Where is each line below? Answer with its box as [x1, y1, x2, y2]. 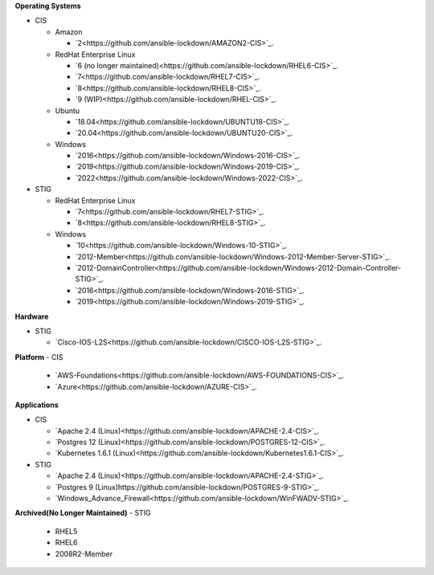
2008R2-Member [55, 548, 113, 558]
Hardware [14, 312, 49, 321]
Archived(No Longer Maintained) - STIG [14, 508, 152, 518]
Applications [14, 400, 59, 410]
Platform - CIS [14, 352, 63, 361]
